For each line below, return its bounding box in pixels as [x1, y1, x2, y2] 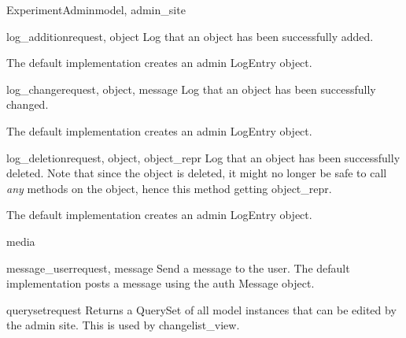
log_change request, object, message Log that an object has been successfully [6, 80, 376, 97]
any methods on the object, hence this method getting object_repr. [6, 180, 332, 196]
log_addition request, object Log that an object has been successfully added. [6, 28, 374, 44]
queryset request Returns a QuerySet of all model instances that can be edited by [6, 301, 397, 318]
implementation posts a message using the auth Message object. [6, 275, 315, 292]
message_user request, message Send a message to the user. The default [6, 259, 350, 276]
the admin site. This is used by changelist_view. [6, 317, 240, 333]
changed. [6, 96, 49, 113]
